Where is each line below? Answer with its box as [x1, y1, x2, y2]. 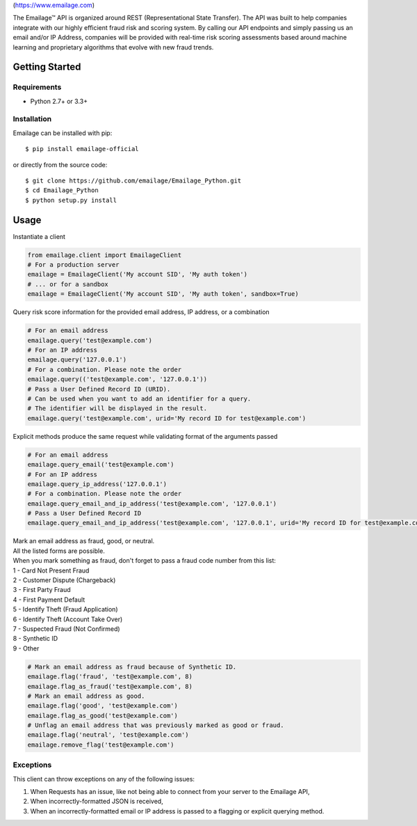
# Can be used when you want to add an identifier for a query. [27, 394, 252, 403]
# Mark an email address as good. [27, 692, 145, 700]
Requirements [13, 82, 62, 92]
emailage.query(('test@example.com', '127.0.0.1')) [27, 375, 208, 383]
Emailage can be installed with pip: [13, 129, 113, 137]
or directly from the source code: [13, 160, 108, 169]
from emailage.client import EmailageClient [27, 251, 182, 259]
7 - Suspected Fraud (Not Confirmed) [13, 624, 121, 633]
